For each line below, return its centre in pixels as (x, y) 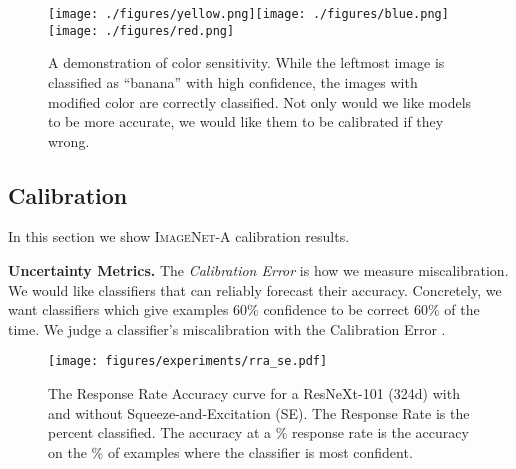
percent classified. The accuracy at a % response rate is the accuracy (258, 432)
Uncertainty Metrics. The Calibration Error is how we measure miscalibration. (258, 270)
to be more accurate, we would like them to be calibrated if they (246, 121)
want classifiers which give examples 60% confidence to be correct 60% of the (244, 309)
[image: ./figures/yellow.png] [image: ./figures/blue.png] (248, 14)
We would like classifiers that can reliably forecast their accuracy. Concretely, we (255, 289)
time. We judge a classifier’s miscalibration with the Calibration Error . (227, 328)
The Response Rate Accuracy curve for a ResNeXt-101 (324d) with (254, 393)
